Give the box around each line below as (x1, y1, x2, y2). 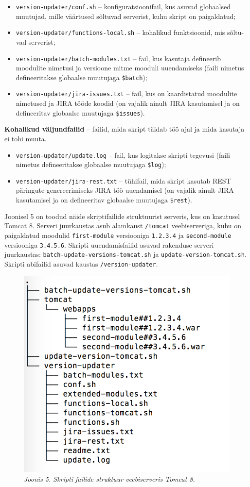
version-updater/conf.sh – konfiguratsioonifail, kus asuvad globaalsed (16, 1, 231, 11)
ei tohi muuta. (4, 133, 47, 143)
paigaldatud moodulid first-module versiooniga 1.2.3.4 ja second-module (4, 230, 232, 240)
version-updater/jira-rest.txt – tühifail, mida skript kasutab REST (16, 175, 231, 185)
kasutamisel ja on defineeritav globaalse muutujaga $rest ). (16, 195, 192, 205)
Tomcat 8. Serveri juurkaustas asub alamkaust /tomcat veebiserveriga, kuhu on (4, 220, 242, 231)
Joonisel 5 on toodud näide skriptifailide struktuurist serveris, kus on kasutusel (4, 211, 240, 221)
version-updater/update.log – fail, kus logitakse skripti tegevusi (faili (16, 150, 230, 160)
